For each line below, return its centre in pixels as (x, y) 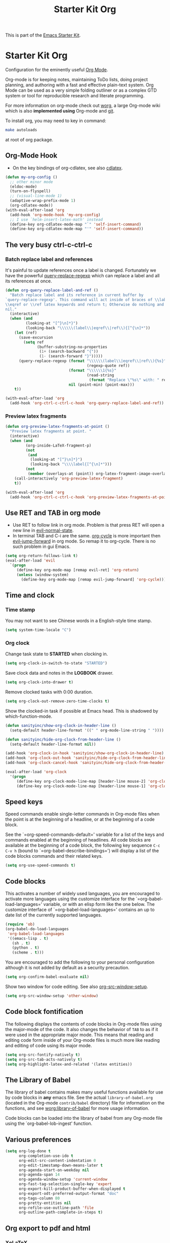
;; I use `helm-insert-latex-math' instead (56, 220)
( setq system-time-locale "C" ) (38, 630)
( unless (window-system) (43, 575)
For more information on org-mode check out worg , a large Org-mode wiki (83, 105)
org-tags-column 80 (39, 1198)
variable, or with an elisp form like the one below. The (99, 904)
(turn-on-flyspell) (30, 191)
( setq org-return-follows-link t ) (42, 556)
